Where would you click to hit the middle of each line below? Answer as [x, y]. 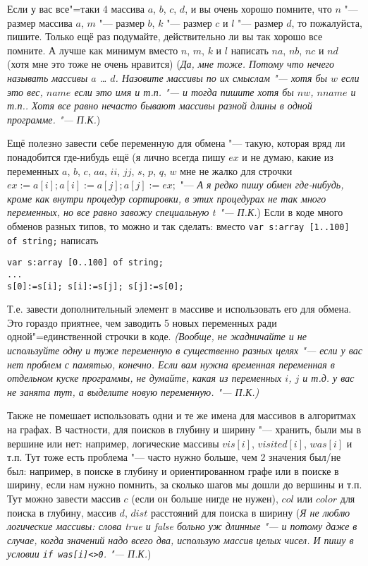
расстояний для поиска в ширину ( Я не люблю [250, 512]
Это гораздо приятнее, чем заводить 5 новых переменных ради [142, 322]
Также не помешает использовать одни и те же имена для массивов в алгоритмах [182, 415]
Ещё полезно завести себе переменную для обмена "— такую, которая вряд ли [176, 143]
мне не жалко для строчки [236, 170]
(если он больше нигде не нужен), [205, 498]
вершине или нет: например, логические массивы [113, 443]
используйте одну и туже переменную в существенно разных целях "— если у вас [185, 350]
